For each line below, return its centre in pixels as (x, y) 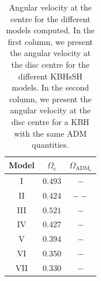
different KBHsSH (50, 76)
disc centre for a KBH (50, 121)
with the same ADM (50, 133)
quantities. (50, 145)
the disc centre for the (50, 64)
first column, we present (50, 41)
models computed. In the (50, 30)
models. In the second (50, 87)
